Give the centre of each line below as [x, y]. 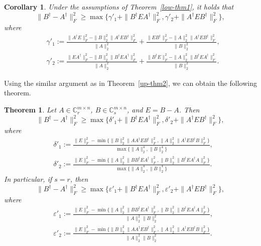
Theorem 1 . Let [30, 110]
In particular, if [28, 178]
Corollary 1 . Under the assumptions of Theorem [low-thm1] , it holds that [119, 7]
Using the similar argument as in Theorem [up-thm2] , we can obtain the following [130, 83]
